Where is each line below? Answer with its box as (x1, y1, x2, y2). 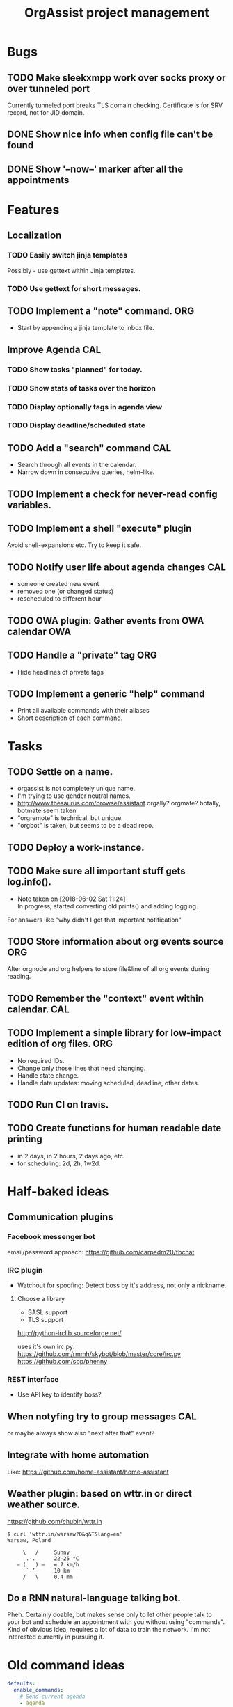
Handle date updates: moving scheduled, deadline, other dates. (17, 1078, 200, 1087)
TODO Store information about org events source (7, 935, 224, 947)
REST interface (7, 1374, 59, 1384)
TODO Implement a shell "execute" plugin (7, 523, 192, 535)
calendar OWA (7, 625, 72, 638)
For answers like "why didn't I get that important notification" (7, 915, 182, 924)
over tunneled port (7, 82, 90, 95)
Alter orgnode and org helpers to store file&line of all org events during (7, 965, 210, 973)
